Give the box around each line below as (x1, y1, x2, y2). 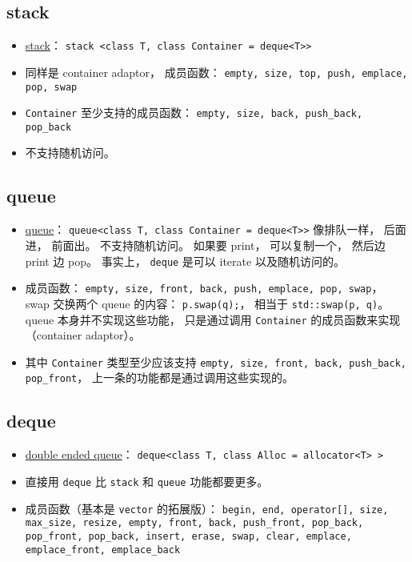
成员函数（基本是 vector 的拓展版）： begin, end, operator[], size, (25, 500, 389, 516)
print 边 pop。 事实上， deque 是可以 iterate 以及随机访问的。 (25, 252, 345, 269)
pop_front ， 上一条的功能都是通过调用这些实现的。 (25, 369, 294, 386)
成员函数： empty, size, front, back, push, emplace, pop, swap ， (25, 279, 383, 296)
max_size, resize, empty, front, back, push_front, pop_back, (25, 517, 364, 529)
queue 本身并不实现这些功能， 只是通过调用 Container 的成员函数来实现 (25, 311, 401, 327)
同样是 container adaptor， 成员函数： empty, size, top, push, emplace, (25, 63, 408, 80)
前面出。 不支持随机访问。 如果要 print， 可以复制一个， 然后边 (51, 236, 386, 253)
